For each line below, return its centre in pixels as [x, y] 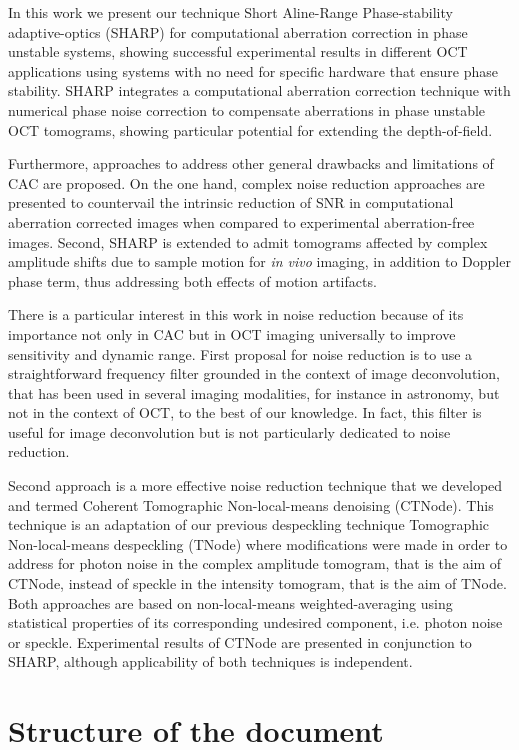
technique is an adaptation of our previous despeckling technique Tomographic [249, 524]
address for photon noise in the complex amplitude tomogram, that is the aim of [255, 563]
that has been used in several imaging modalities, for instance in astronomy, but [254, 392]
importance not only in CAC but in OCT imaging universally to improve [232, 333]
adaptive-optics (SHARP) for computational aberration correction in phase [238, 31]
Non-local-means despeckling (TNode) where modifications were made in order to [258, 543]
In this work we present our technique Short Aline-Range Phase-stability [230, 12]
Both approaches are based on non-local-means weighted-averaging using [230, 602]
